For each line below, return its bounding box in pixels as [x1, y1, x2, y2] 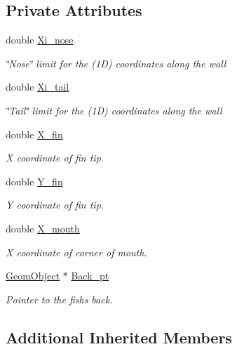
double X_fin [6, 126, 63, 141]
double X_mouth [6, 220, 80, 235]
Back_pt [71, 268, 109, 283]
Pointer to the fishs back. [6, 291, 113, 306]
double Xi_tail [6, 79, 69, 94]
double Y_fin [6, 173, 63, 188]
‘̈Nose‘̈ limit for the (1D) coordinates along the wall [6, 55, 226, 70]
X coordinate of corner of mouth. [6, 244, 147, 259]
